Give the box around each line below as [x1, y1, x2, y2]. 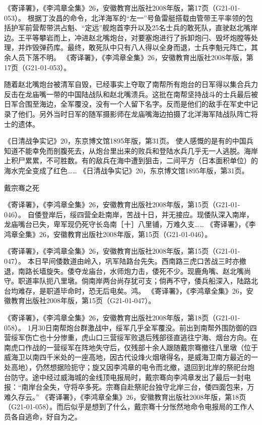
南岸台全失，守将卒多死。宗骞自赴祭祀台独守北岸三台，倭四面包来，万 [21, 382, 254, 392]
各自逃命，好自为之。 [11, 411, 82, 421]
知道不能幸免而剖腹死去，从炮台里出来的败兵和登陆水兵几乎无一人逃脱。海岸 [4, 145, 258, 156]
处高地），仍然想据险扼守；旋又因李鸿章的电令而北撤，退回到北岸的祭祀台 [4, 362, 247, 372]
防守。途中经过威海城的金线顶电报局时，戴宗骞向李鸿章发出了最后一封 [11, 371, 244, 382]
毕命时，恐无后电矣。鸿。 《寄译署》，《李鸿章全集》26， [60, 285, 246, 296]
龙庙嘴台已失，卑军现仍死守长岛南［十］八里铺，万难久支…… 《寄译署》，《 [4, 219, 249, 229]
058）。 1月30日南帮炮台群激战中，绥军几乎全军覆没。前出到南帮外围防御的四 [4, 322, 257, 333]
